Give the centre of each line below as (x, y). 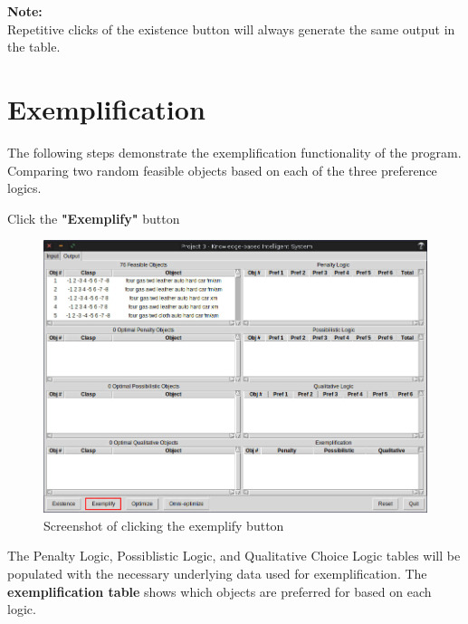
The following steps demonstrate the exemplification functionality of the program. (234, 152)
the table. (34, 47)
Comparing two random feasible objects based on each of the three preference (222, 170)
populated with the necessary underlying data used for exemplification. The (217, 574)
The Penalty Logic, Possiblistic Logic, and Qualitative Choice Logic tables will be (234, 556)
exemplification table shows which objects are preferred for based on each (220, 591)
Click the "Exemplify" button (94, 218)
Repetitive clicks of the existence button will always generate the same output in (231, 29)
